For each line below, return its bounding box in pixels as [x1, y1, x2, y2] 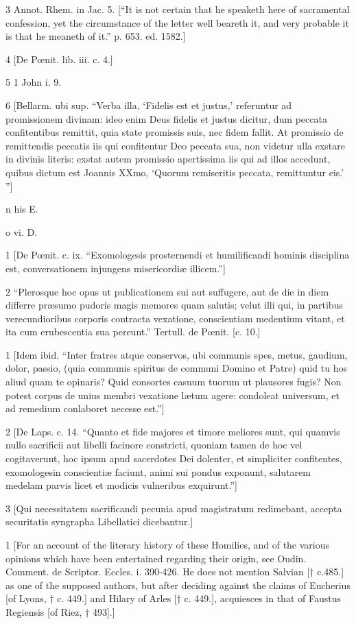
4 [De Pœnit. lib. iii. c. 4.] [5, 51, 113, 66]
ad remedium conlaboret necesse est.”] [5, 401, 165, 416]
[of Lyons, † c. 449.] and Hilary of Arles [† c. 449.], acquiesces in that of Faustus [5, 591, 341, 605]
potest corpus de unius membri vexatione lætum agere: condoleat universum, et [5, 387, 340, 402]
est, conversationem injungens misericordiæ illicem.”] [5, 261, 226, 275]
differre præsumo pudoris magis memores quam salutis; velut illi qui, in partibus [5, 298, 343, 312]
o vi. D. [5, 224, 38, 239]
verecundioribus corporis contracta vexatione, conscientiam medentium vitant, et [5, 311, 345, 325]
